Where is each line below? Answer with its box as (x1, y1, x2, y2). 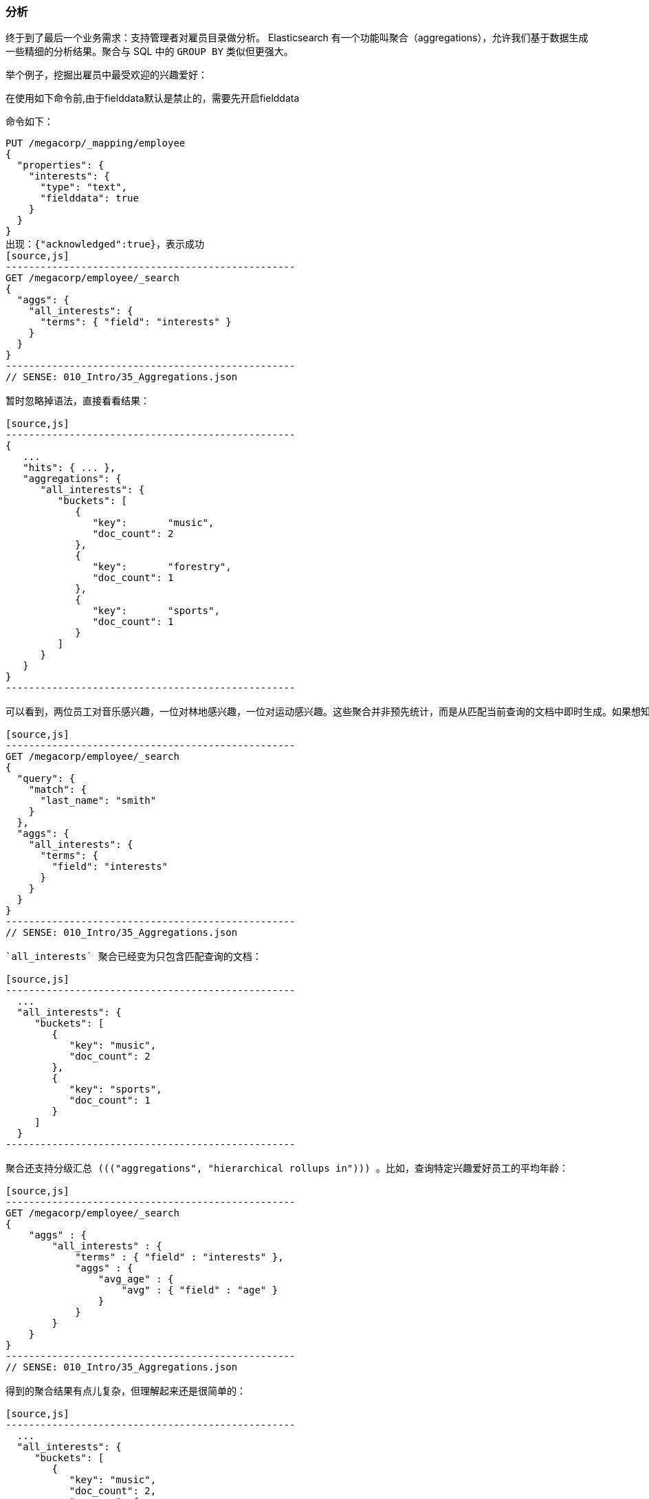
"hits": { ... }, (23, 462, 116, 474)
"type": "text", (40, 182, 128, 193)
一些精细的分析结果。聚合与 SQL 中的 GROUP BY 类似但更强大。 (5, 45, 294, 58)
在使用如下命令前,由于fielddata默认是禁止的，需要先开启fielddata (5, 92, 300, 105)
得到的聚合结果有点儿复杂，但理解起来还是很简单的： (5, 1386, 246, 1397)
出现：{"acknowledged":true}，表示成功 (5, 239, 205, 250)
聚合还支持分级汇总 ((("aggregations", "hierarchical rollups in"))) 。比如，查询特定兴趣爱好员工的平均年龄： (5, 1163, 569, 1174)
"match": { (28, 784, 87, 796)
